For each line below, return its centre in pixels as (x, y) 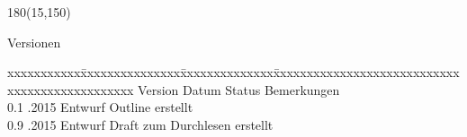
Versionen (34, 42)
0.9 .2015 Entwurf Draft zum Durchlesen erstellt (140, 124)
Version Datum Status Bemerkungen (239, 89)
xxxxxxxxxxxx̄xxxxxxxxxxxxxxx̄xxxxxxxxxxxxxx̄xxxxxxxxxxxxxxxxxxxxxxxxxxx (233, 72)
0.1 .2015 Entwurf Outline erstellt (100, 107)
